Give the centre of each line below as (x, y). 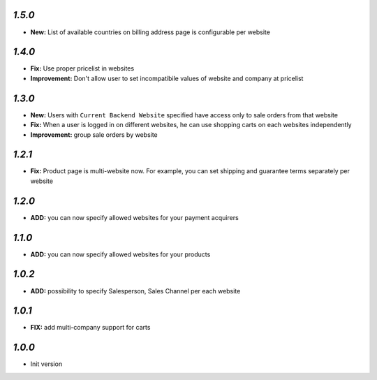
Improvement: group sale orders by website (94, 134)
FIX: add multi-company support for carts (90, 328)
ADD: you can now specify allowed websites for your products (120, 254)
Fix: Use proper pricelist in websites (82, 68)
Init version (46, 364)
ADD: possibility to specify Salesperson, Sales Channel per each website (135, 291)
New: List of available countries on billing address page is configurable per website (150, 32)
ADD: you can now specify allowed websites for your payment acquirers (134, 217)
